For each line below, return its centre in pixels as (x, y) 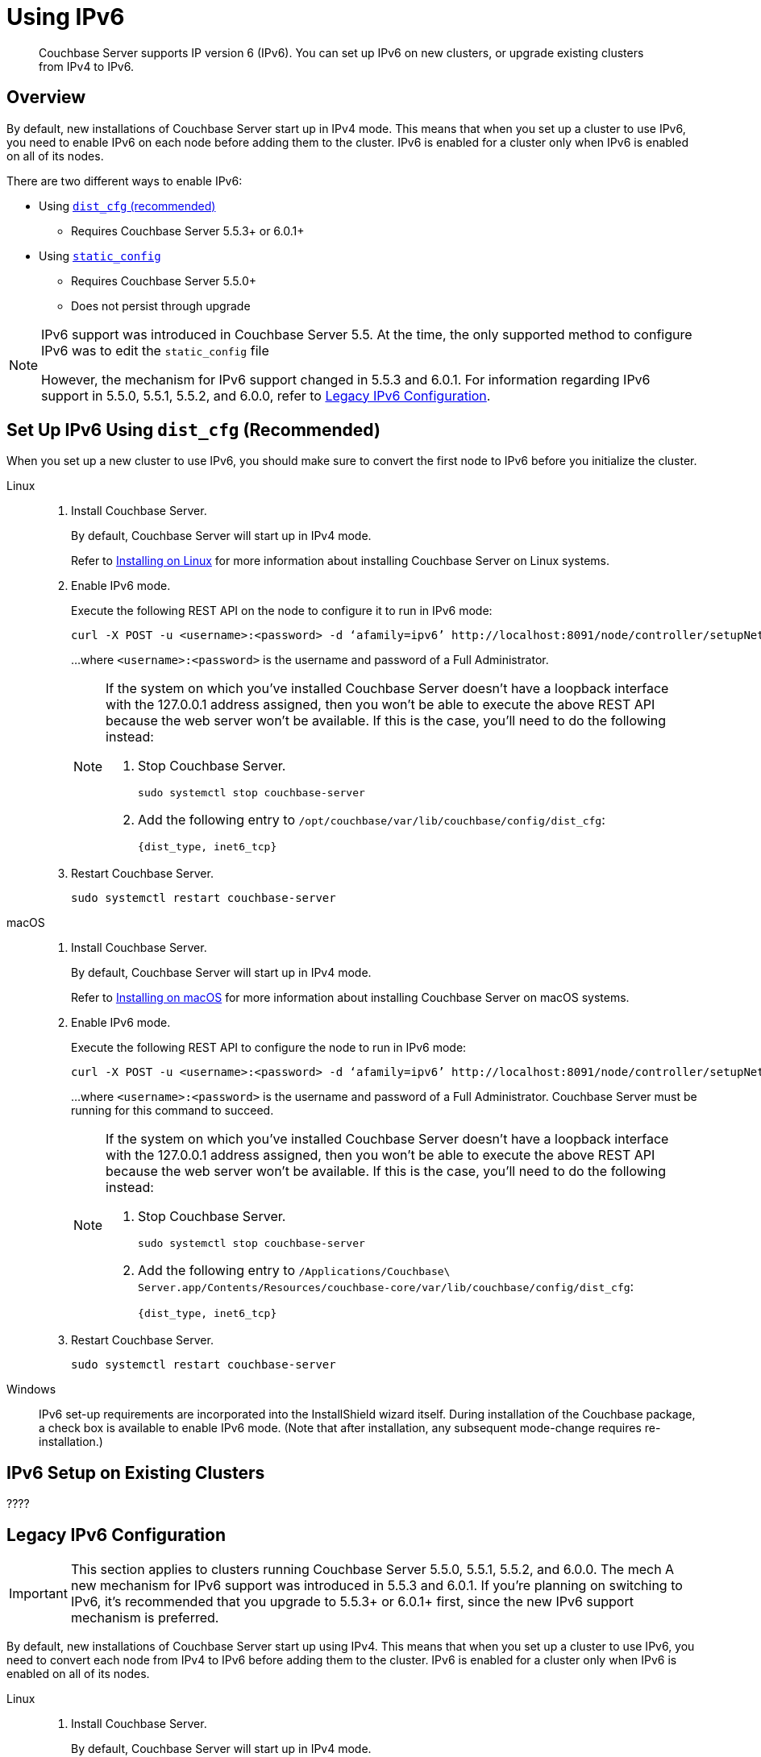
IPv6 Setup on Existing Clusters (136, 1472)
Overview (46, 98)
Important (38, 1594)
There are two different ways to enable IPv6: (125, 181)
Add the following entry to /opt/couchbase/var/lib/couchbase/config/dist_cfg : (372, 820)
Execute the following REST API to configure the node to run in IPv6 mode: (269, 1048)
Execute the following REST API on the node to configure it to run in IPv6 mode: (282, 611)
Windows (31, 1389)
